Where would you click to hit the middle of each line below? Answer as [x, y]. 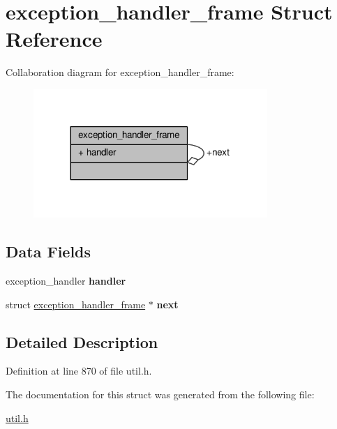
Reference [54, 39]
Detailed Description [82, 341]
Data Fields [48, 251]
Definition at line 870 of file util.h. [79, 371]
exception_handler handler [66, 280]
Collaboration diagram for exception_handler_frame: [120, 72]
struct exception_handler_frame [76, 304]
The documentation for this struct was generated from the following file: [160, 394]
